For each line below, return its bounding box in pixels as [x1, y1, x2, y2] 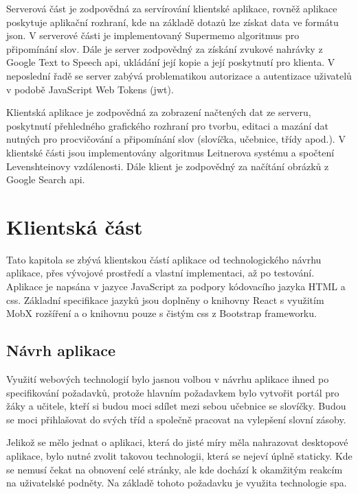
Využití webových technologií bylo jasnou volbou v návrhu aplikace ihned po [6, 372, 329, 386]
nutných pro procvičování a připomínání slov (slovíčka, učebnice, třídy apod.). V [6, 132, 346, 146]
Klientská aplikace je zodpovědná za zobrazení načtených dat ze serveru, [6, 105, 311, 119]
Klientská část [6, 212, 143, 240]
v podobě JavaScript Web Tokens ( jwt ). [6, 82, 174, 96]
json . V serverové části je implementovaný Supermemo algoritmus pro [6, 28, 300, 43]
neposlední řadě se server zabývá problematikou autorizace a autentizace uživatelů [6, 68, 352, 82]
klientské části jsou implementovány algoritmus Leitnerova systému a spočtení [6, 145, 335, 159]
